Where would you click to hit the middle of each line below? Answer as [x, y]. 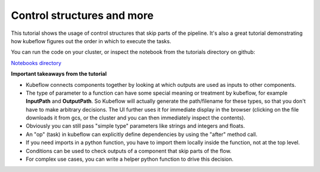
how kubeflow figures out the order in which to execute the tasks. [91, 41]
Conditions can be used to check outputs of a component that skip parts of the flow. [129, 151]
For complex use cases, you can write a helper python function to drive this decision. [129, 159]
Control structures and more [82, 15]
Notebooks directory [36, 63]
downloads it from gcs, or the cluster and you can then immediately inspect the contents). [136, 118]
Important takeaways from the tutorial [59, 74]
